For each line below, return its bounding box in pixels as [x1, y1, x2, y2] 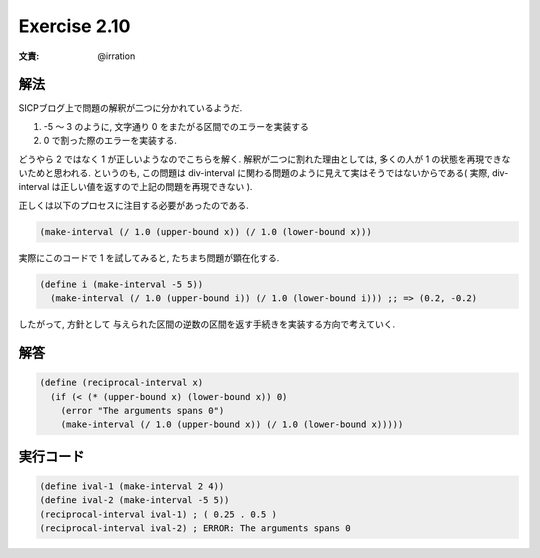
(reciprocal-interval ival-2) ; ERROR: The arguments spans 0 [39, 523, 351, 534]
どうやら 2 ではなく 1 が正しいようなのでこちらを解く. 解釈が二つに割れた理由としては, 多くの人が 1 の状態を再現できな [18, 153, 511, 165]
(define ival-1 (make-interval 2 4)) [39, 480, 225, 492]
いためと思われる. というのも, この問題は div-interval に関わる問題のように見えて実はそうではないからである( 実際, [18, 167, 490, 179]
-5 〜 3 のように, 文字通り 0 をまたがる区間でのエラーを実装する [43, 120, 309, 132]
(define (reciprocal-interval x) [39, 377, 204, 389]
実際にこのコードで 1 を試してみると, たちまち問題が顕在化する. [18, 251, 280, 264]
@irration [97, 50, 136, 62]
